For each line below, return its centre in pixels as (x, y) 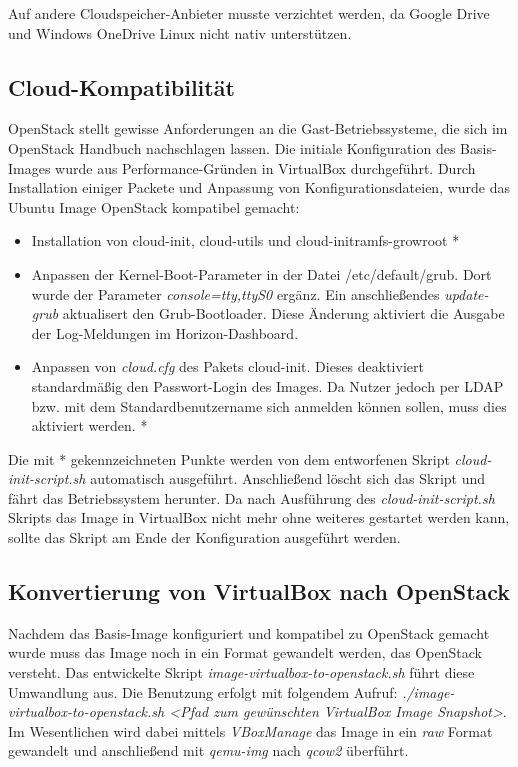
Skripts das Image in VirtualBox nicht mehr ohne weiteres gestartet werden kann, (259, 517)
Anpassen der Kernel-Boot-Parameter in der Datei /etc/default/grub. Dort (261, 273)
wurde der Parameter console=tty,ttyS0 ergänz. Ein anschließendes (235, 293)
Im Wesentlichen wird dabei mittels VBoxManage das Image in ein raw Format (250, 730)
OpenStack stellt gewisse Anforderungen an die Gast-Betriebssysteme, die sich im (258, 128)
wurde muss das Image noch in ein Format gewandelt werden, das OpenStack (245, 652)
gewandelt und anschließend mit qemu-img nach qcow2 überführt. (208, 750)
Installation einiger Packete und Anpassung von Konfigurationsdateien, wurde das (259, 187)
